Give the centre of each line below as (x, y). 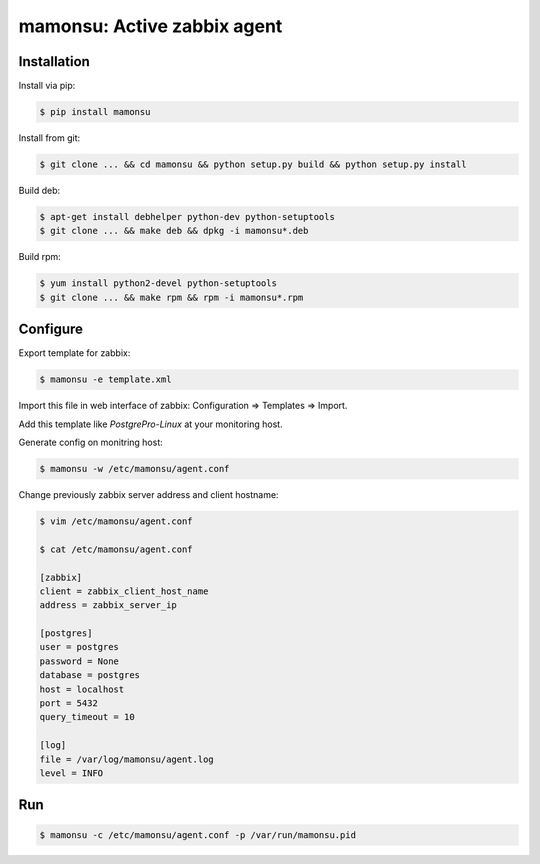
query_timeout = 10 (87, 717)
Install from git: (49, 138)
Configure (51, 329)
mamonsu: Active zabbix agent (150, 26)
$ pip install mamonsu (95, 112)
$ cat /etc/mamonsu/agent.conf (116, 549)
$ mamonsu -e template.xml (105, 379)
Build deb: (39, 190)
